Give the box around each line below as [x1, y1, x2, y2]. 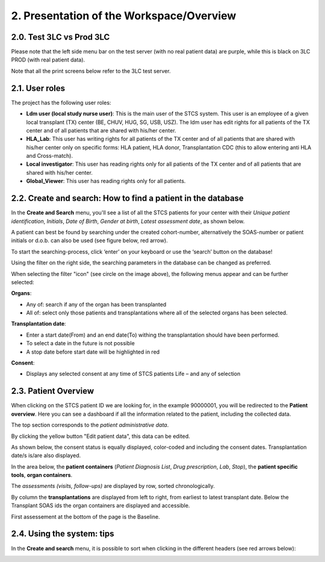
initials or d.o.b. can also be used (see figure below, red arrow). [11, 237, 168, 244]
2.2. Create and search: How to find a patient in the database [11, 193, 244, 204]
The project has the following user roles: [11, 99, 111, 106]
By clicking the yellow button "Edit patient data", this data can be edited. [11, 432, 190, 440]
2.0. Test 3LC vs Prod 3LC [11, 32, 110, 42]
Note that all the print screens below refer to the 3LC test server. [11, 67, 171, 75]
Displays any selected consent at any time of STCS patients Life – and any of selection [26, 370, 241, 378]
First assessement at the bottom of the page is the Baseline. [11, 513, 160, 520]
